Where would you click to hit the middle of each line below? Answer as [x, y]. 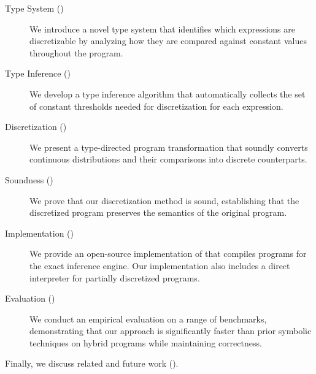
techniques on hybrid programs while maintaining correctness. [146, 342]
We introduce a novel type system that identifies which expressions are [162, 29]
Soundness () [29, 179]
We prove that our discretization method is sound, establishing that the [164, 200]
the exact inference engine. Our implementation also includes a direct [160, 265]
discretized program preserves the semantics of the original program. [158, 212]
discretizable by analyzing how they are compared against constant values [168, 41]
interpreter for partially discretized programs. [115, 277]
